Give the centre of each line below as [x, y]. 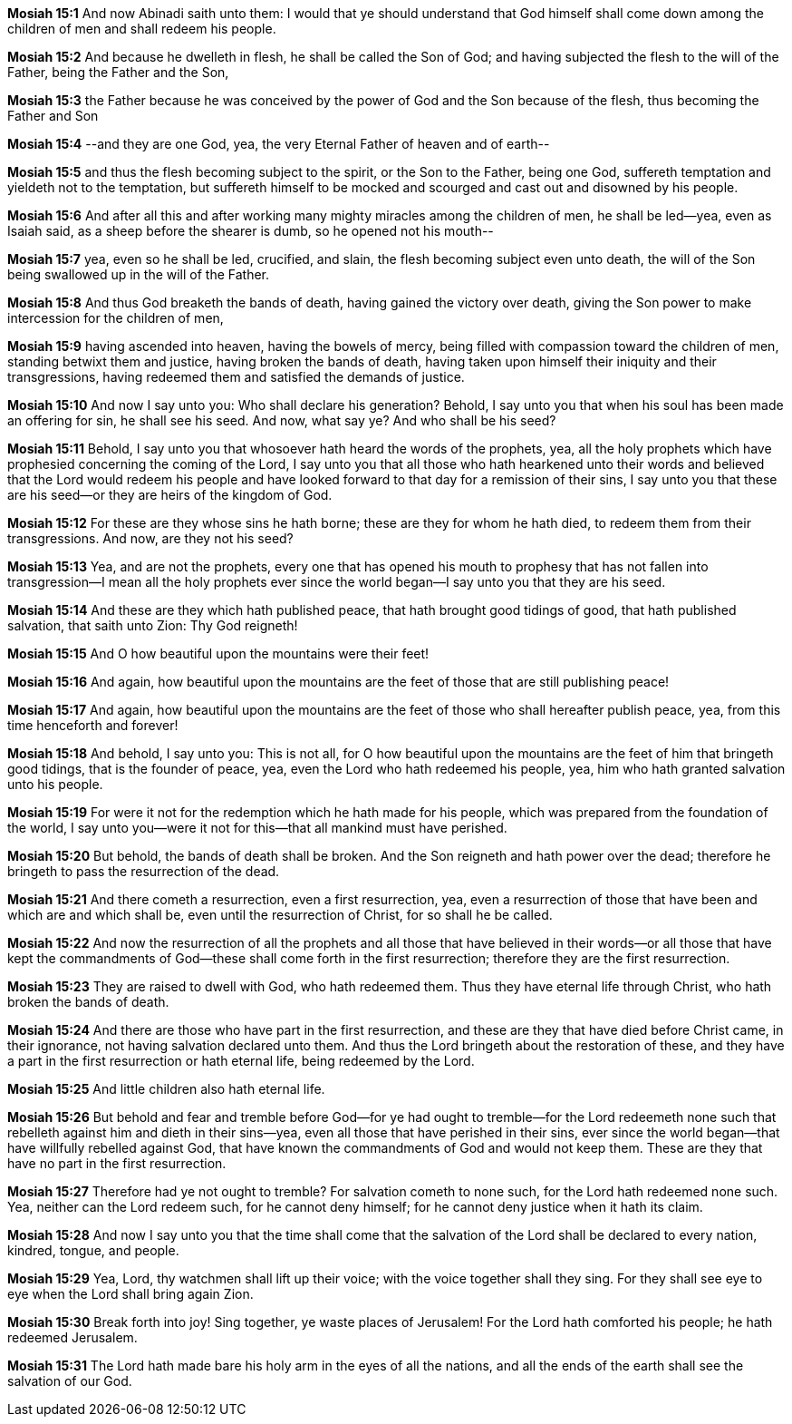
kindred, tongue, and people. [93, 1250]
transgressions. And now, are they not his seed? [150, 538]
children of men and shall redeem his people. [142, 29]
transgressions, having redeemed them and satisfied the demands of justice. [236, 377]
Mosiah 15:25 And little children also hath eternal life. [166, 1089]
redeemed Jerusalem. [72, 1337]
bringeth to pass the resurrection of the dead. [144, 871]
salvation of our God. [70, 1381]
